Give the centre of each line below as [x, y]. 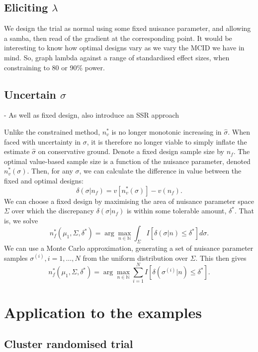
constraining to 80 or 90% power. [54, 67]
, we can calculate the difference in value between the [160, 171]
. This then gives [221, 258]
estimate [17, 151]
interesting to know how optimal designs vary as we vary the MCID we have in [124, 48]
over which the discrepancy [53, 211]
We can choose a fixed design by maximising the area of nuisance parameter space [129, 201]
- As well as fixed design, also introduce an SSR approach [92, 115]
